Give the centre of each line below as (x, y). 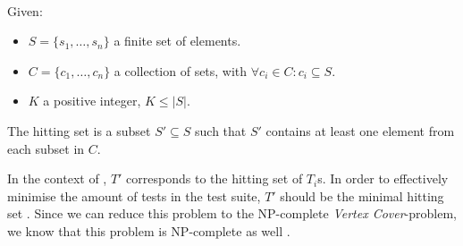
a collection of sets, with (181, 70)
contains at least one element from (360, 130)
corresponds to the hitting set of (215, 178)
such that (221, 130)
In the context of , (57, 178)
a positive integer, (92, 101)
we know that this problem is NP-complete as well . (149, 230)
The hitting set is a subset (79, 130)
